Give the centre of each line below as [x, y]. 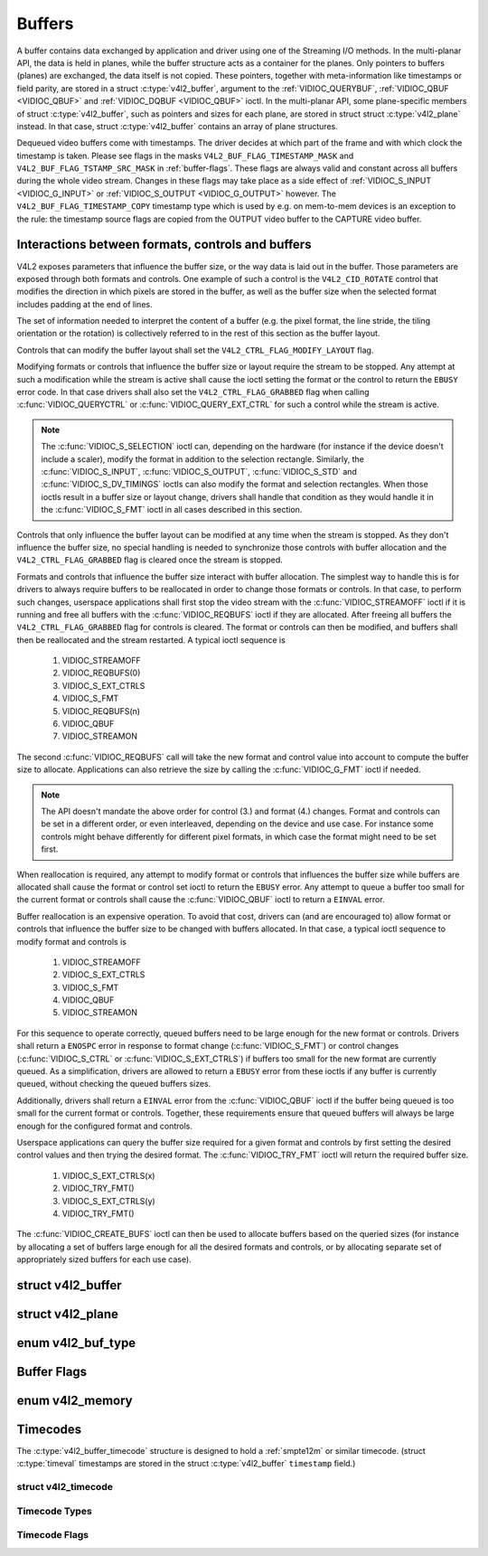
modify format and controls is [71, 941]
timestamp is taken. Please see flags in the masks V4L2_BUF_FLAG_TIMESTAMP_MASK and [185, 156]
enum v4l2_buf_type [76, 1343]
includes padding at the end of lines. [84, 304]
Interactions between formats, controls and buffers [164, 245]
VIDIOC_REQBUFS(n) [101, 711]
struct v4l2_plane [68, 1314]
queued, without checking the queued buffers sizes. [114, 1084]
